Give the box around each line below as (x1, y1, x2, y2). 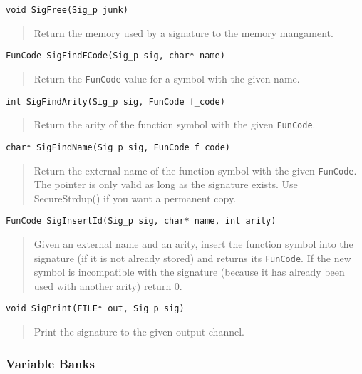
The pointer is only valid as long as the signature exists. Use (33, 177, 298, 192)
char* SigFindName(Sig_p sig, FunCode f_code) (6, 142, 230, 152)
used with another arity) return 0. (33, 278, 182, 293)
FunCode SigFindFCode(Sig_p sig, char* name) (6, 51, 225, 61)
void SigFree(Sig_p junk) (6, 5, 128, 15)
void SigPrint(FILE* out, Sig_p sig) (6, 303, 185, 314)
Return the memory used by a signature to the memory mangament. (33, 25, 333, 40)
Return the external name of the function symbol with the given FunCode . (33, 162, 357, 177)
